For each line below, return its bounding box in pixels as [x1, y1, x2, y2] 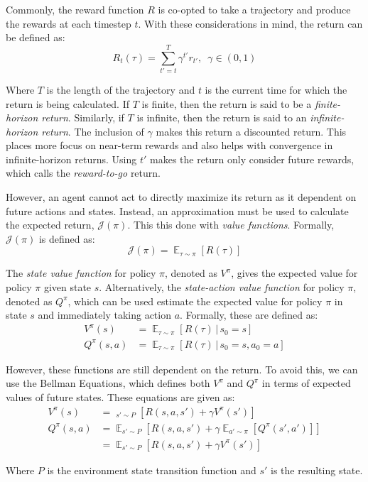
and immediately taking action [38, 307, 171, 322]
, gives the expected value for [231, 265, 358, 280]
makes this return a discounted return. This [156, 124, 347, 138]
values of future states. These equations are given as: [6, 390, 235, 405]
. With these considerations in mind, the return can [138, 16, 363, 31]
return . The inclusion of [41, 124, 144, 138]
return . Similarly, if [41, 110, 124, 125]
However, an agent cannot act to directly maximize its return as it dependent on [6, 190, 357, 204]
